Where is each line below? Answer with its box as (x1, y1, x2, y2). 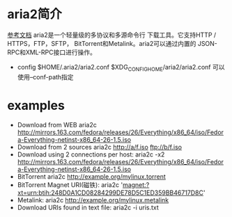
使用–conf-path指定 (17, 72, 75, 81)
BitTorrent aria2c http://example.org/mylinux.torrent (17, 172, 166, 181)
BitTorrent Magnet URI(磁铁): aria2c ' (17, 180, 123, 188)
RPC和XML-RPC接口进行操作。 (7, 48, 96, 56)
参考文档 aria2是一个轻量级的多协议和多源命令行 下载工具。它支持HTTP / (7, 31, 217, 39)
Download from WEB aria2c (17, 120, 98, 129)
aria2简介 (7, 6, 63, 22)
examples (7, 97, 65, 113)
